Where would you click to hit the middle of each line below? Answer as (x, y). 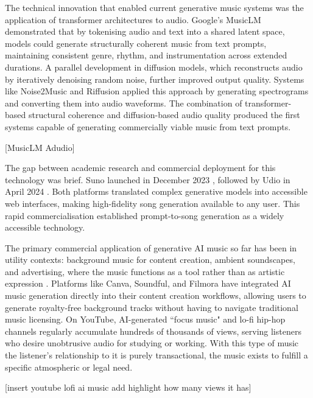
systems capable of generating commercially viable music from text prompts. (148, 126)
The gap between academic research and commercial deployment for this (140, 168)
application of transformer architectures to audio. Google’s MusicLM (133, 19)
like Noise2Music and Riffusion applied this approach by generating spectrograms (157, 91)
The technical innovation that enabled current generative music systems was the (154, 7)
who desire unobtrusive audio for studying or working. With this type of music (152, 343)
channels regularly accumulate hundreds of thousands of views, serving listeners (153, 331)
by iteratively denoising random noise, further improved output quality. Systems (155, 79)
